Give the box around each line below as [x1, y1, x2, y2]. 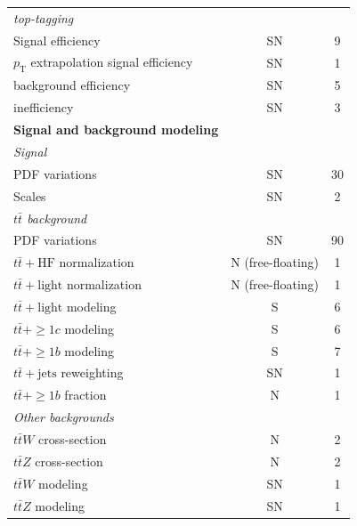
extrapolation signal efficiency [30, 53, 193, 71]
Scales [13, 186, 46, 205]
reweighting [61, 363, 124, 382]
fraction [64, 385, 107, 404]
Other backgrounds [13, 408, 114, 426]
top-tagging [13, 8, 74, 27]
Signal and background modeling [13, 120, 219, 139]
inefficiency [13, 98, 74, 117]
